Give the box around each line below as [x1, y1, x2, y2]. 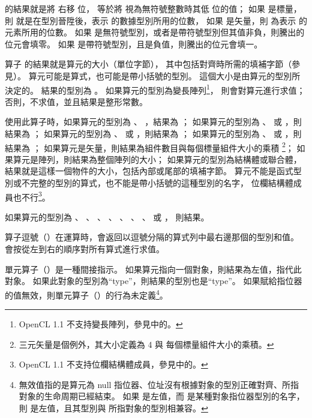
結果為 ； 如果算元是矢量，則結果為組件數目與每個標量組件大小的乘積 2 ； [5, 139, 294, 154]
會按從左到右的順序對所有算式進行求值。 [5, 243, 164, 255]
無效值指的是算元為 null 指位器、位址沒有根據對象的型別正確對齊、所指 [19, 378, 299, 390]
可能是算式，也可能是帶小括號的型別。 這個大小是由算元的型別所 [45, 69, 301, 82]
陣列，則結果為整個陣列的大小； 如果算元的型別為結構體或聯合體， [38, 153, 302, 165]
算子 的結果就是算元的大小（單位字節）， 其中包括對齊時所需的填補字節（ [5, 58, 292, 70]
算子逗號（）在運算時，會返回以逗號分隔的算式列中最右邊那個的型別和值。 [5, 231, 299, 243]
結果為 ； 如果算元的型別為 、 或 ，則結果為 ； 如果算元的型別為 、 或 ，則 [5, 127, 302, 139]
